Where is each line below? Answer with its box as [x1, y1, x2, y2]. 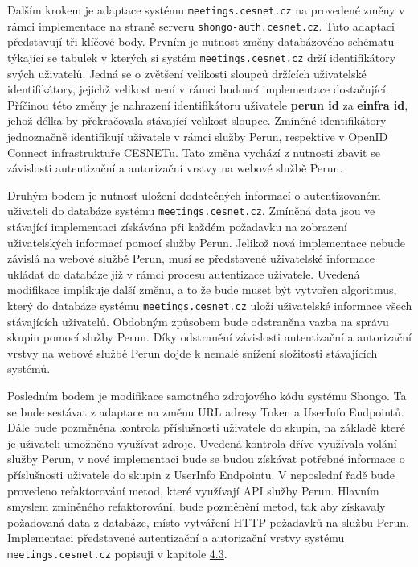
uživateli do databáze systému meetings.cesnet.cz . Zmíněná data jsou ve [7, 202, 375, 219]
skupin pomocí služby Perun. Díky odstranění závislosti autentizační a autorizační [7, 329, 412, 346]
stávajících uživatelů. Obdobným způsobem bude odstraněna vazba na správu [7, 312, 389, 329]
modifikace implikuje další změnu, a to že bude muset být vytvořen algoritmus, [7, 281, 397, 298]
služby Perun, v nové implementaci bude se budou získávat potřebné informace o [7, 450, 405, 467]
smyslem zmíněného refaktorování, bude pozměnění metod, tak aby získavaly [7, 498, 386, 515]
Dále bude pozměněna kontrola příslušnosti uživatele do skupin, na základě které [7, 419, 405, 436]
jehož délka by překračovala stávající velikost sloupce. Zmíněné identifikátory [7, 112, 387, 129]
